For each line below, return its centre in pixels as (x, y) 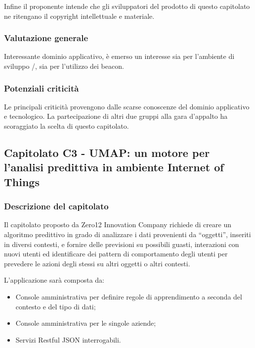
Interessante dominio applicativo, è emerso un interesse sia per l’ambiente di (119, 56)
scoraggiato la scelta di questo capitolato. (66, 126)
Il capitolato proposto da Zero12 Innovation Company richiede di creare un (118, 224)
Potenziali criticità (42, 88)
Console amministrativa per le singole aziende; (86, 323)
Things (22, 181)
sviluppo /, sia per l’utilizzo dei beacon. (64, 66)
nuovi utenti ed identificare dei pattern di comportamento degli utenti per (116, 254)
